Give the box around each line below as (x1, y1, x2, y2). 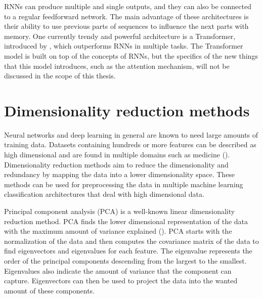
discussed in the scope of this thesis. (4, 70, 116, 81)
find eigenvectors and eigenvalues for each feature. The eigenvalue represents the (4, 245, 252, 256)
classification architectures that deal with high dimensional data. (4, 189, 204, 199)
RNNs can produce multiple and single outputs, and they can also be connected (4, 1, 251, 11)
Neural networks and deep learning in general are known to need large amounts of (4, 129, 258, 140)
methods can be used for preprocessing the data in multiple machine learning (4, 179, 243, 189)
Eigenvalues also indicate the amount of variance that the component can (4, 265, 232, 276)
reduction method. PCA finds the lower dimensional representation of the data (4, 216, 248, 226)
